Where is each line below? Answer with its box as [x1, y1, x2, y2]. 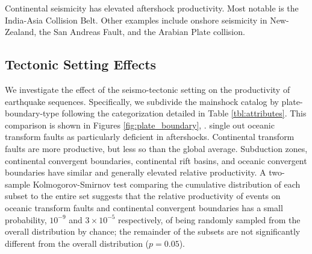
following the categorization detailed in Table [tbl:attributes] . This [61, 107, 307, 119]
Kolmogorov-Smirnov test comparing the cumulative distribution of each [33, 177, 301, 190]
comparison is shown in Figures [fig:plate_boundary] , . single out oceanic [5, 118, 275, 131]
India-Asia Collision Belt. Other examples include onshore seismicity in [5, 13, 267, 26]
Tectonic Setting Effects [5, 55, 157, 74]
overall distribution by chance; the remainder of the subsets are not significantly [5, 225, 301, 238]
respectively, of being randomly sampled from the [118, 213, 301, 226]
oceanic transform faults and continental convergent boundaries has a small [5, 201, 283, 214]
